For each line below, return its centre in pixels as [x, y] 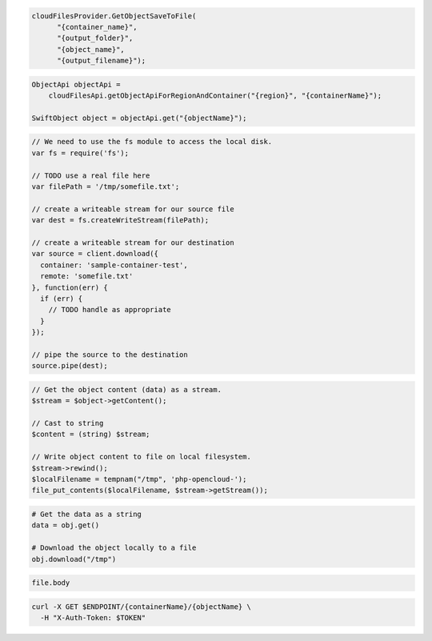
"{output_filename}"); [102, 61]
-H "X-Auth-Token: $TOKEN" [93, 618]
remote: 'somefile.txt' [87, 276]
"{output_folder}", [95, 38]
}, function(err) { [70, 287]
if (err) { [62, 298]
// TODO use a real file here [91, 175]
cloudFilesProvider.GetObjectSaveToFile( [114, 16]
